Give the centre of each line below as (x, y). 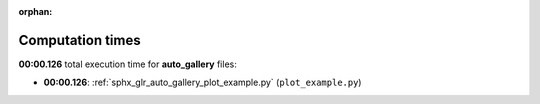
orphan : (35, 11)
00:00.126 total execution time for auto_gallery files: (127, 64)
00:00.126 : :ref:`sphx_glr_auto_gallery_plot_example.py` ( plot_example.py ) (202, 82)
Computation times (79, 40)
